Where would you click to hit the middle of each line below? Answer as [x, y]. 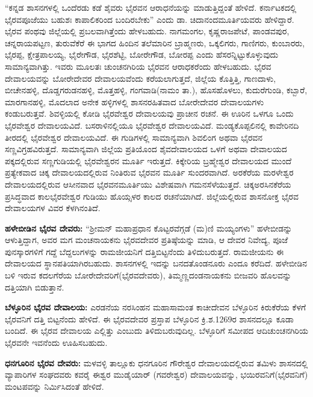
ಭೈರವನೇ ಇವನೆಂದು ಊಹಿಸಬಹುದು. [56, 343]
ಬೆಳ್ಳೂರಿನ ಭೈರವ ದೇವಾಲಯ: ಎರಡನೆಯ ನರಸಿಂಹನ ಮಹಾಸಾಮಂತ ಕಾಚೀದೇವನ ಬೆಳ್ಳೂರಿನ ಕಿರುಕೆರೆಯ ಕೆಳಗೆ [156, 307]
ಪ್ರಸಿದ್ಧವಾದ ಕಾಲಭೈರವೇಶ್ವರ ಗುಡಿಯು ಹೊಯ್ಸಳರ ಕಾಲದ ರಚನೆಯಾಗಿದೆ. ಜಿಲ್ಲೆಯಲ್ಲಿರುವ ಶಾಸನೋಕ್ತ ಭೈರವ [152, 196]
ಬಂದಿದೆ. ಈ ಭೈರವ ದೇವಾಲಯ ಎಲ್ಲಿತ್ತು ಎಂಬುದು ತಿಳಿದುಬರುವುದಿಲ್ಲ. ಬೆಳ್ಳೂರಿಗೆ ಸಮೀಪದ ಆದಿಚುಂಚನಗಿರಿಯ [156, 331]
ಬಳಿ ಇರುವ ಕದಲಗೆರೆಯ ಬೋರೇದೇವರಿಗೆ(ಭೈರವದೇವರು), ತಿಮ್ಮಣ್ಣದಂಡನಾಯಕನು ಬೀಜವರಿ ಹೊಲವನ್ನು [148, 275]
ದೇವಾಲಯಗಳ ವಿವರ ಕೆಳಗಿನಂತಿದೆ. [53, 208]
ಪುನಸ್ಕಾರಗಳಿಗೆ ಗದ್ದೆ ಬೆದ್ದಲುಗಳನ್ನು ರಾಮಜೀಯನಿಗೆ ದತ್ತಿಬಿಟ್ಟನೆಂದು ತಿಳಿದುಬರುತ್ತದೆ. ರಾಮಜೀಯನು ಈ [144, 251]
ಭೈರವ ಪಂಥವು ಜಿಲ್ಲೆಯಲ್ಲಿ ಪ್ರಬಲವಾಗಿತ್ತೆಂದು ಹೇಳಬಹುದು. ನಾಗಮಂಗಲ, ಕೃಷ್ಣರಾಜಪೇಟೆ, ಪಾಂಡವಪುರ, [147, 31]
